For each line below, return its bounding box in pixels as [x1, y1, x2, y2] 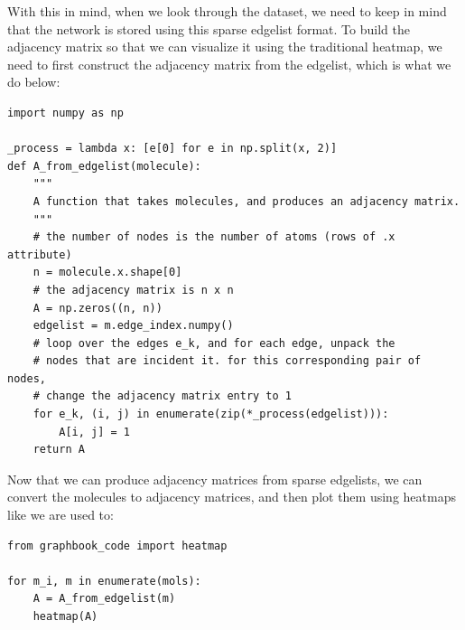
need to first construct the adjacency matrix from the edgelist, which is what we [7, 54, 451, 73]
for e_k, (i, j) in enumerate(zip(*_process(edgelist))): [33, 408, 389, 421]
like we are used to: [7, 505, 114, 524]
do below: [7, 72, 60, 91]
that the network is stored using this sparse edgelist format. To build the [7, 19, 410, 38]
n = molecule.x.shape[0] [33, 266, 182, 279]
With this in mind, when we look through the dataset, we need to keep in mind [7, 2, 447, 20]
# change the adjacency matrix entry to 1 [33, 390, 292, 403]
